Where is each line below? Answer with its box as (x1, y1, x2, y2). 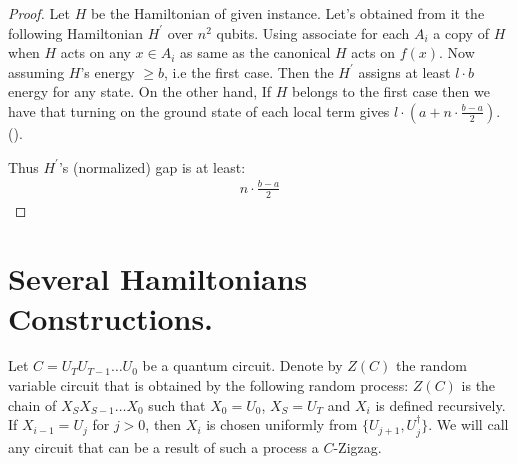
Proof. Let (8, 3, 70, 23)
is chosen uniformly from (206, 414, 358, 435)
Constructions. (8, 297, 214, 338)
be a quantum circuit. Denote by (142, 355, 343, 376)
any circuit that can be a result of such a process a (8, 436, 319, 457)
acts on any (60, 42, 131, 63)
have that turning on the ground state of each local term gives (8, 100, 390, 121)
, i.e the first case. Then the (163, 61, 334, 82)
